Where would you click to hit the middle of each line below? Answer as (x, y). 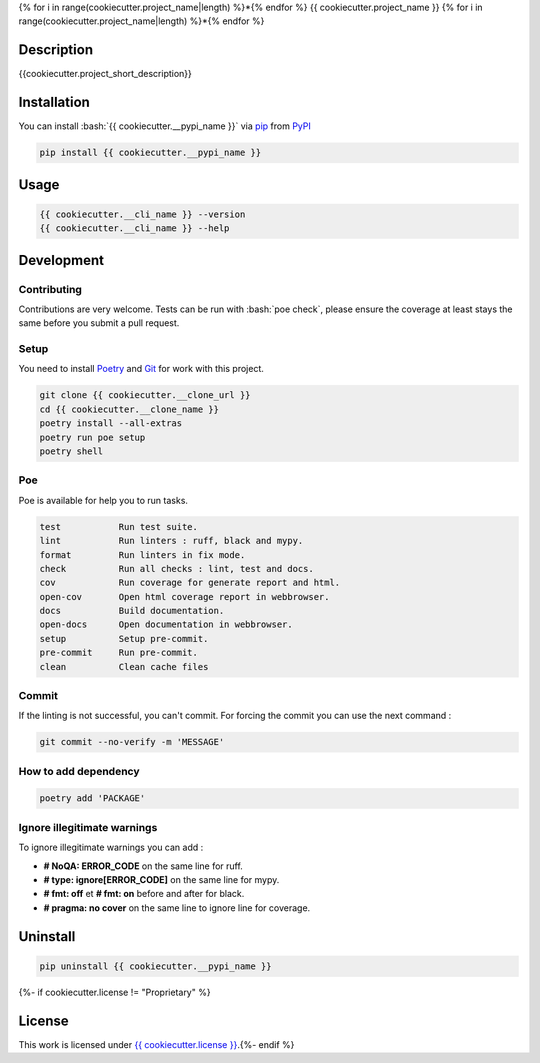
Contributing (50, 289)
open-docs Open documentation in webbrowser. (166, 624)
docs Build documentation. (132, 611)
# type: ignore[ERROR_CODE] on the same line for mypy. (161, 879)
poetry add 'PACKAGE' (92, 798)
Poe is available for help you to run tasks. (103, 500)
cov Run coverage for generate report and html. (190, 583)
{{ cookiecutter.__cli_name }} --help (134, 228)
